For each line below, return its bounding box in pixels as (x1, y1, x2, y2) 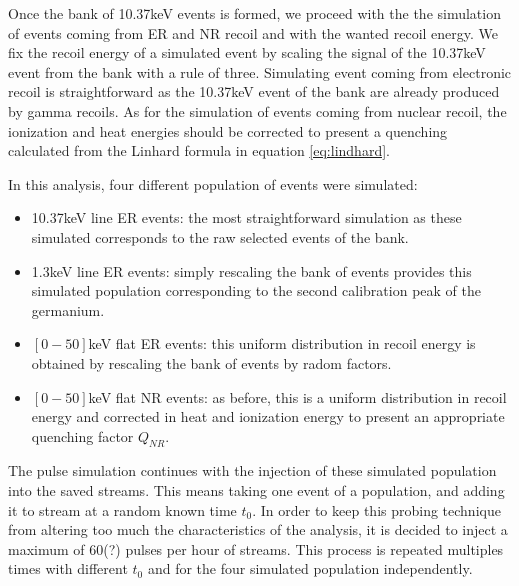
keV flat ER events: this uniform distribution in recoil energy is (88, 333, 476, 354)
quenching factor (31, 425, 134, 446)
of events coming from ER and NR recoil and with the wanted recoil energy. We (8, 22, 499, 43)
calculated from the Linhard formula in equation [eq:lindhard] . (8, 140, 390, 161)
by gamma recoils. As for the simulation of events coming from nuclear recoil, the (8, 100, 507, 121)
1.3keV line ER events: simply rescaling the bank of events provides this (31, 260, 472, 281)
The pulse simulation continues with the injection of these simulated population (8, 460, 497, 481)
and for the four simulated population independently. (147, 558, 473, 579)
